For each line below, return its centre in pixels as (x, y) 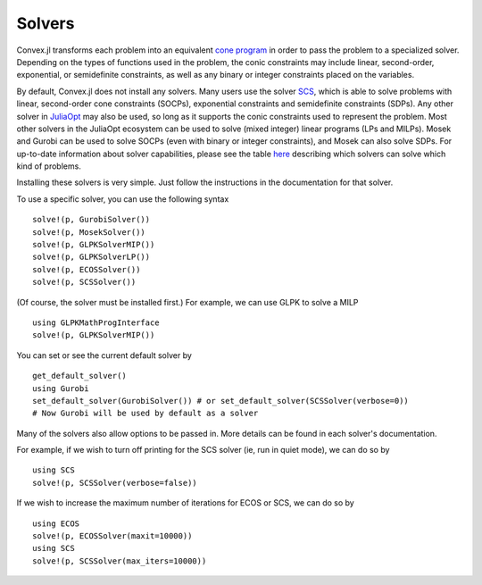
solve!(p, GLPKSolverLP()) (91, 257)
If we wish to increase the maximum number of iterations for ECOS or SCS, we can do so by (185, 503)
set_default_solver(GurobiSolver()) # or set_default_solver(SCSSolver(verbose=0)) (221, 401)
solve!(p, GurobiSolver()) (91, 220)
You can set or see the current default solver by (104, 355)
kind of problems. (49, 166)
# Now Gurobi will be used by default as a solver (145, 414)
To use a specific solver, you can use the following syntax (123, 199)
